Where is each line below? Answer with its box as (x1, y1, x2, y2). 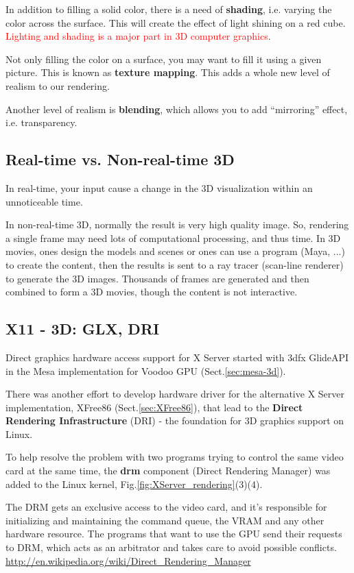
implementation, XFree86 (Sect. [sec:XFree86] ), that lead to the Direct (5, 400, 303, 414)
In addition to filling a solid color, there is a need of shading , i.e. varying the (5, 2, 332, 16)
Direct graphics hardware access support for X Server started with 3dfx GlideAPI (5, 350, 349, 364)
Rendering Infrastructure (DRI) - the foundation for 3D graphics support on (5, 413, 344, 428)
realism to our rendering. (5, 78, 110, 93)
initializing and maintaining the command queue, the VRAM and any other (5, 513, 324, 527)
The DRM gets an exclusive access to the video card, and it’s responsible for (5, 500, 327, 514)
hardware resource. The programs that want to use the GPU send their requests (5, 526, 342, 541)
